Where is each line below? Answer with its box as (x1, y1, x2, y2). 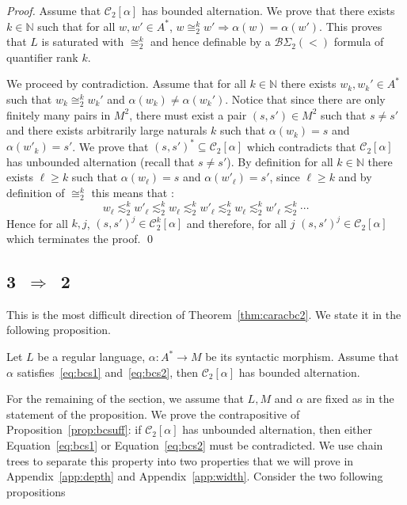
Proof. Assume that (6, 2, 101, 18)
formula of (333, 33, 384, 50)
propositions (6, 483, 66, 499)
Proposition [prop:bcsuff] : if (6, 421, 142, 438)
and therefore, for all (186, 215, 287, 231)
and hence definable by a (150, 33, 271, 50)
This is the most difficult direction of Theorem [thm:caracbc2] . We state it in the (6, 306, 401, 322)
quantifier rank (6, 48, 78, 65)
